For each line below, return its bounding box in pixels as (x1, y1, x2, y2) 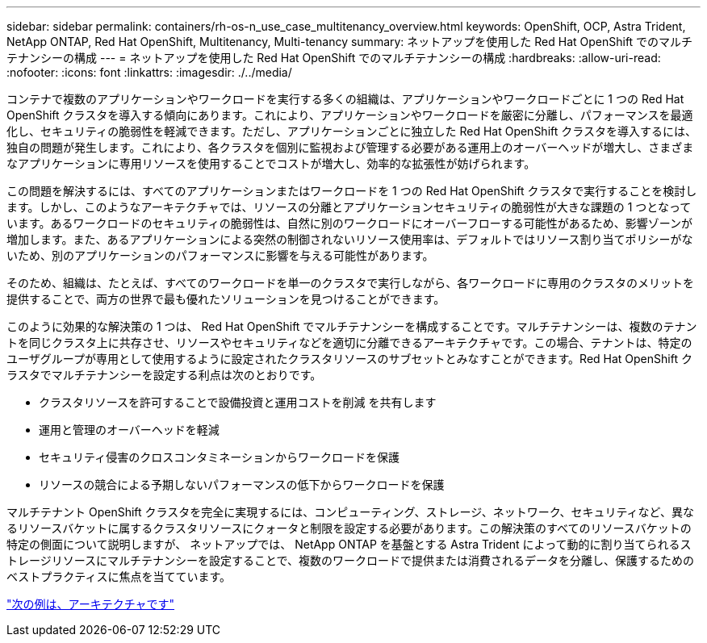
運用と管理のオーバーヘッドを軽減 (39, 423, 220, 436)
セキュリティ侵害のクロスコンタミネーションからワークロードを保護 (39, 450, 400, 464)
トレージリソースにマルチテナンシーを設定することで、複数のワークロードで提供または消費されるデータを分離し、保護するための (6, 553, 695, 567)
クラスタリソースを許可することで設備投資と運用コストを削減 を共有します (39, 395, 437, 409)
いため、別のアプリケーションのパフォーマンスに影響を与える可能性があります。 (6, 248, 434, 262)
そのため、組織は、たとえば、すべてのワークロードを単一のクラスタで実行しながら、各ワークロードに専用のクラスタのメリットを (6, 276, 694, 290)
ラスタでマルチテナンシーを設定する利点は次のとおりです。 (6, 368, 322, 382)
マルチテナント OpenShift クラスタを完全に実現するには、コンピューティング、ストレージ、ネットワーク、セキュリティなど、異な (6, 505, 694, 519)
